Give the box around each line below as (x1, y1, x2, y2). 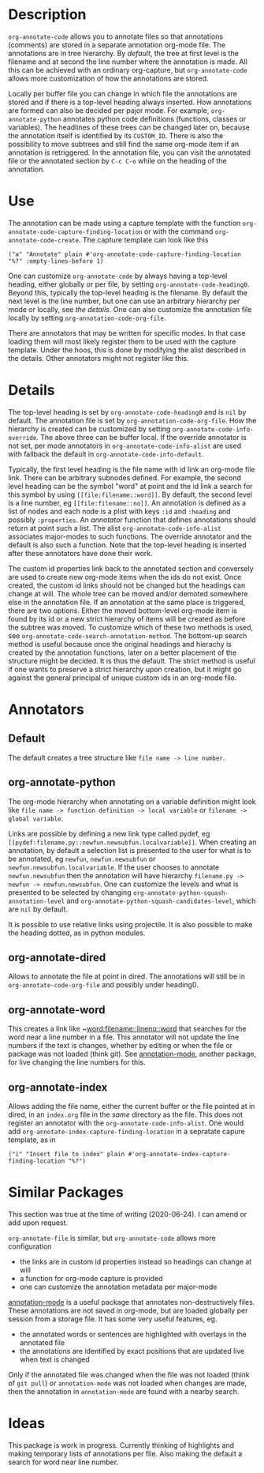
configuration (8, 1242, 52, 1251)
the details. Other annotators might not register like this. (8, 353, 189, 363)
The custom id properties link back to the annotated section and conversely (8, 563, 254, 573)
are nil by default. (8, 904, 69, 914)
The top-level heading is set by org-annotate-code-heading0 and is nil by (8, 407, 247, 416)
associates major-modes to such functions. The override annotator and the (8, 532, 252, 541)
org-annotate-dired (8, 951, 106, 964)
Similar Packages (8, 1183, 125, 1201)
